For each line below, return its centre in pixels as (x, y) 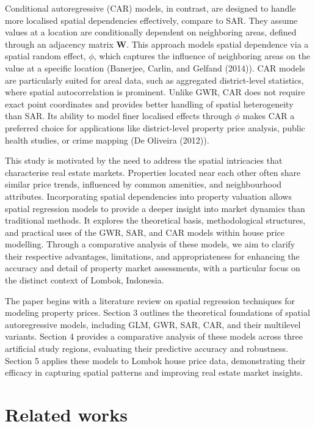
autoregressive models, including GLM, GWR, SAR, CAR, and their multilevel (153, 324)
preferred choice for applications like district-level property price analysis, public (155, 127)
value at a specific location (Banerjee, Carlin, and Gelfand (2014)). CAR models (155, 68)
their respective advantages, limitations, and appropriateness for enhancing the (152, 256)
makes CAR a (269, 116)
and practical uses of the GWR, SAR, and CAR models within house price (145, 232)
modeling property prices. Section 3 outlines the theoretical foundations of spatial (157, 312)
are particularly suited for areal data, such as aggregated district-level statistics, (154, 80)
